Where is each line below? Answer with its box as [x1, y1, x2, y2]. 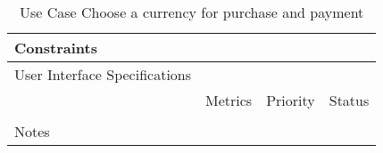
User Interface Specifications [14, 64, 192, 85]
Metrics [205, 90, 253, 110]
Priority [266, 90, 315, 110]
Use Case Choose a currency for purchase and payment [19, 2, 364, 22]
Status [329, 90, 370, 110]
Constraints [14, 37, 97, 58]
